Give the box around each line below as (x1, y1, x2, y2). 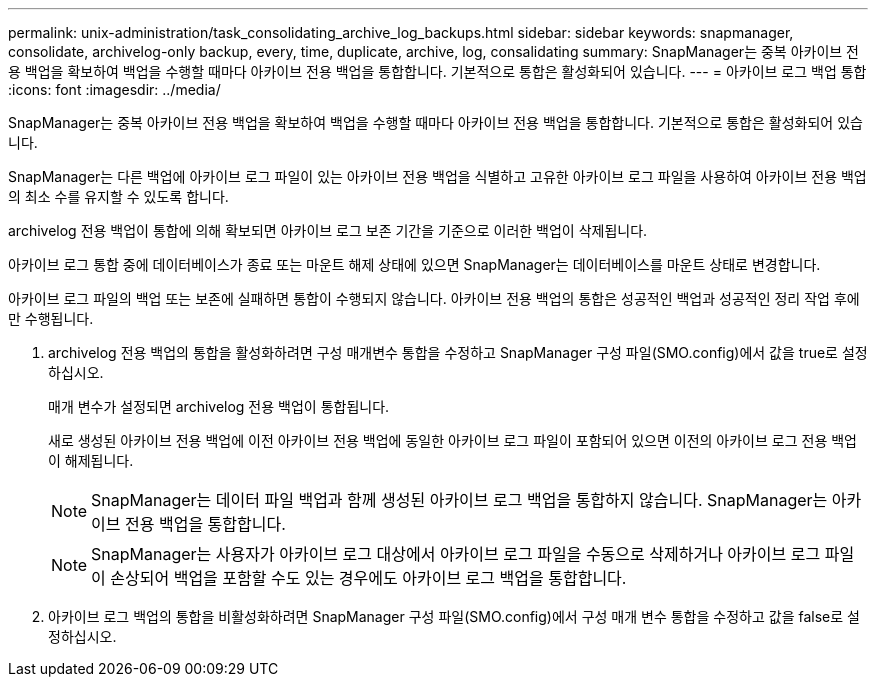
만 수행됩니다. (8, 310, 94, 327)
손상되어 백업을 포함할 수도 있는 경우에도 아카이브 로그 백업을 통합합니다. (110, 568, 627, 588)
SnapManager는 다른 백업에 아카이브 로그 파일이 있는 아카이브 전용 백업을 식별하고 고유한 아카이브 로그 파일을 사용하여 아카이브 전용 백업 (8, 168, 867, 185)
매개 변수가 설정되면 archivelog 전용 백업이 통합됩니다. (48, 398, 390, 415)
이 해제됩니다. (48, 452, 134, 469)
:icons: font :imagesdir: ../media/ (8, 81, 221, 98)
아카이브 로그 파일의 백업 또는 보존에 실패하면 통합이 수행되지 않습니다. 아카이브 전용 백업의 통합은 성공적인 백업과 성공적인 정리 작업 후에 (8, 290, 860, 307)
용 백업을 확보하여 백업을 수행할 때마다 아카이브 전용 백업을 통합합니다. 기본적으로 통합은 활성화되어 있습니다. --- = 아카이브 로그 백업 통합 (8, 63, 867, 80)
